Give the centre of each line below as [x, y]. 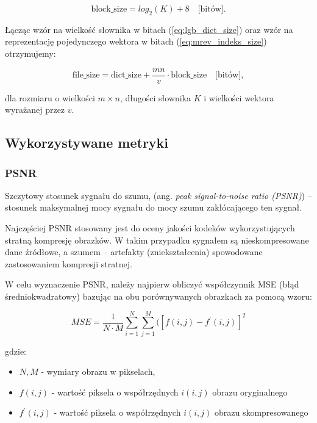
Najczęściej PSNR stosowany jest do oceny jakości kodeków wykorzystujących [150, 228]
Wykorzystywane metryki [87, 143]
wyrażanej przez [35, 110]
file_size [86, 75]
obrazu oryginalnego [250, 392]
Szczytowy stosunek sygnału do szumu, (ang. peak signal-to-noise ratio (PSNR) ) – [158, 195]
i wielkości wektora [239, 97]
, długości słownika [155, 97]
